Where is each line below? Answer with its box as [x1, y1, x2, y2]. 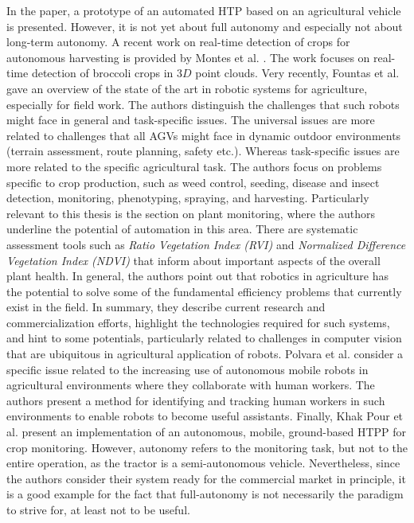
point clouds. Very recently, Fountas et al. [195, 64, 400, 81]
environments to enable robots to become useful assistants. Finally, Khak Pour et [6, 408, 404, 424]
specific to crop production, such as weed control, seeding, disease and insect [6, 174, 380, 190]
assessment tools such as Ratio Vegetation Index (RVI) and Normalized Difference [6, 236, 406, 252]
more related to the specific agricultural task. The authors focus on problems [6, 158, 382, 174]
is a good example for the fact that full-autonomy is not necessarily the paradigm [6, 486, 404, 502]
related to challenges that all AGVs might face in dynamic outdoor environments [6, 127, 401, 143]
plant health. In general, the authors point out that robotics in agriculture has [6, 267, 389, 284]
